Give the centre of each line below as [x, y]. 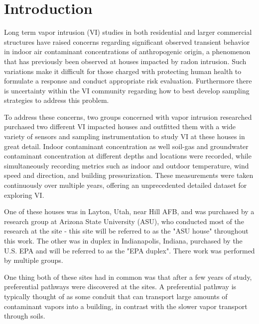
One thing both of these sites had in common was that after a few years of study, [128, 277]
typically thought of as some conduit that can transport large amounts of [116, 296]
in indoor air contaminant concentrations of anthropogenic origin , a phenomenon [127, 51]
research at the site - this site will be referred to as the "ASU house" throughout [126, 231]
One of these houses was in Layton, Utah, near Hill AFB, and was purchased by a [129, 211]
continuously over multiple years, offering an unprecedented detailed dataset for [126, 185]
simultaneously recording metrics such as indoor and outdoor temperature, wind [127, 165]
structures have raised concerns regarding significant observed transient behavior [127, 41]
